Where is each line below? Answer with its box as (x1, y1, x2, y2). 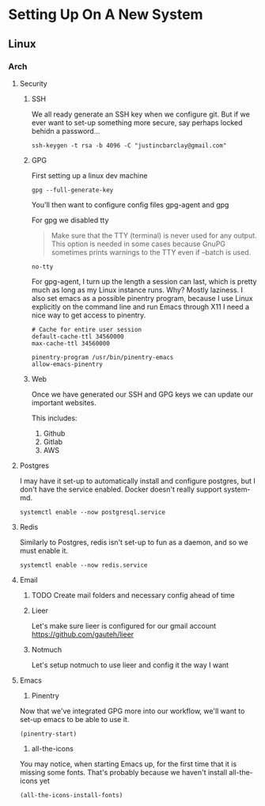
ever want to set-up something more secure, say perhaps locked (31, 117, 243, 127)
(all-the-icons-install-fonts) (19, 791, 123, 799)
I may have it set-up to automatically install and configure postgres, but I (19, 476, 256, 485)
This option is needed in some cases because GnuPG (51, 239, 226, 249)
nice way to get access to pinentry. (31, 310, 146, 320)
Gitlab (43, 437, 63, 447)
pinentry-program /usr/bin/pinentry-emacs (31, 353, 174, 361)
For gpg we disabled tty (31, 215, 109, 225)
